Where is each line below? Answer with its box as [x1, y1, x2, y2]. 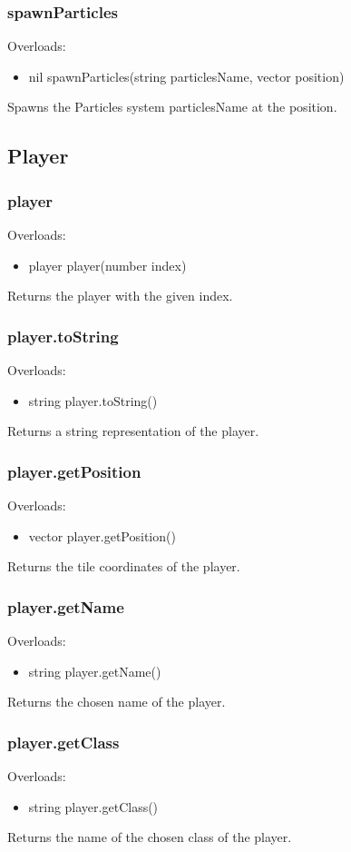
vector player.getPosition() [28, 526, 176, 545]
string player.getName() [28, 661, 161, 680]
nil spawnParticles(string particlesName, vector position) [28, 66, 345, 85]
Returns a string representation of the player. [7, 421, 259, 441]
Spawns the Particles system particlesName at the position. [7, 97, 337, 116]
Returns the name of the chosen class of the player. [7, 827, 292, 847]
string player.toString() [28, 391, 158, 410]
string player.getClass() [28, 797, 159, 816]
